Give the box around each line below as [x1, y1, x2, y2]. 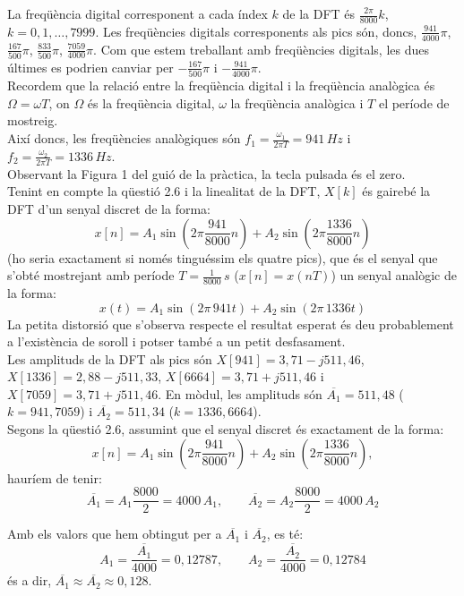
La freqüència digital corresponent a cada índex [7, 4, 268, 22]
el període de [378, 93, 450, 112]
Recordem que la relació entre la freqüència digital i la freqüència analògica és [7, 76, 435, 95]
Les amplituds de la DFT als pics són [7, 349, 212, 368]
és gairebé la [362, 182, 431, 200]
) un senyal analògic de [331, 266, 457, 285]
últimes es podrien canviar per [7, 57, 174, 76]
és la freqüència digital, [87, 93, 215, 112]
